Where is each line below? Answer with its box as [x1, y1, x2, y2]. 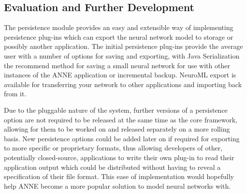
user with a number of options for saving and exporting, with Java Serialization [4, 50, 240, 60]
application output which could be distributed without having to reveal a [4, 162, 221, 172]
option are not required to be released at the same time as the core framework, [4, 114, 238, 124]
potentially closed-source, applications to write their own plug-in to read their [4, 152, 234, 162]
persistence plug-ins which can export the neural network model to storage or [4, 31, 233, 42]
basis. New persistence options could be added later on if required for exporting [4, 133, 240, 143]
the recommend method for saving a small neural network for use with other [4, 60, 230, 70]
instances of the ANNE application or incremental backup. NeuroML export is [4, 70, 236, 80]
